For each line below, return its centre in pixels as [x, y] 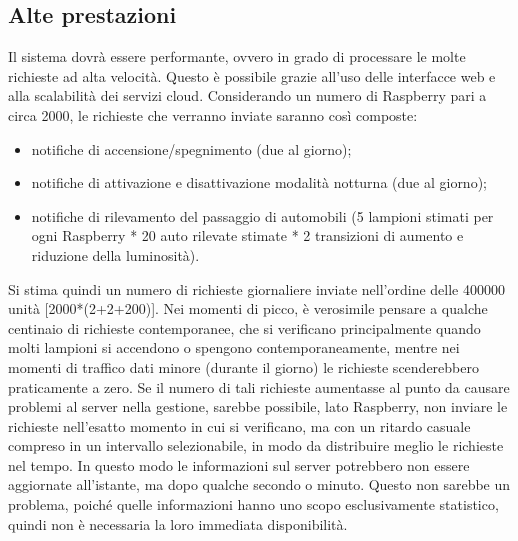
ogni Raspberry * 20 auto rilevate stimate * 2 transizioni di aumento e [247, 235]
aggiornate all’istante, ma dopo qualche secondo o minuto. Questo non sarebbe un [259, 484]
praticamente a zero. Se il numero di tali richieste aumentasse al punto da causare [259, 386]
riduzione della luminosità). [115, 254]
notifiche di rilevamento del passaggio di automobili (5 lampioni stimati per [262, 215]
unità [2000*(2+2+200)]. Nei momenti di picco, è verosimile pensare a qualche [248, 308]
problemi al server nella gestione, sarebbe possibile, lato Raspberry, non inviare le [258, 406]
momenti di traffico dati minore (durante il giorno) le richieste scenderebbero [243, 366]
